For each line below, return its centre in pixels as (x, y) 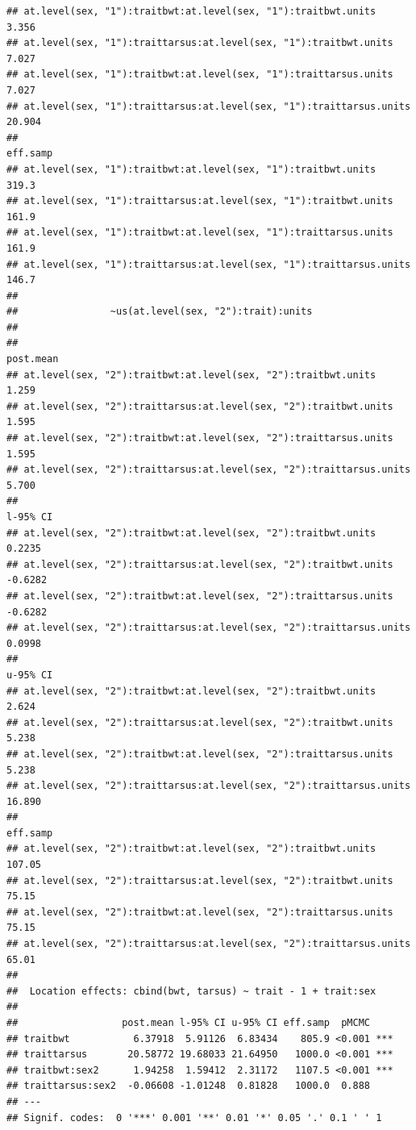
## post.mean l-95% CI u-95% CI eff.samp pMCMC (189, 1023)
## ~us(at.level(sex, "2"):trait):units (160, 312)
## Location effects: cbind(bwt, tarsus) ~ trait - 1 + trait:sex (191, 991)
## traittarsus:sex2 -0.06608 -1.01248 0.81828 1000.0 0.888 (189, 1086)
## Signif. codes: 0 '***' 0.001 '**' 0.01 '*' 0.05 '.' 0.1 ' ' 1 (194, 1117)
